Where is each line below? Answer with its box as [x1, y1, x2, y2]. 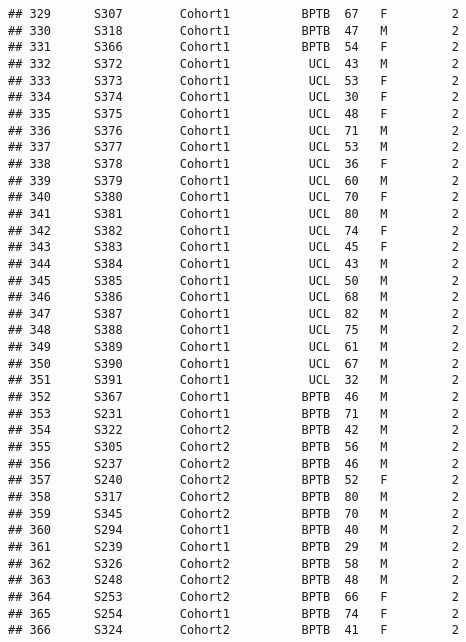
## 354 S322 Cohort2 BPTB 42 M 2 [8, 423, 460, 438]
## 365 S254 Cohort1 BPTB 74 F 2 [8, 606, 460, 621]
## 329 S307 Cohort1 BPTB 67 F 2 [8, 7, 460, 21]
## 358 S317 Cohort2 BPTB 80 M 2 [8, 490, 460, 505]
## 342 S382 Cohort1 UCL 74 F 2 [8, 223, 460, 238]
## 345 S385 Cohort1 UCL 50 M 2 [8, 273, 460, 288]
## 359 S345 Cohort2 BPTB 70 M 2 [8, 506, 460, 521]
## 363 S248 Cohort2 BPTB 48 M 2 [8, 573, 460, 588]
